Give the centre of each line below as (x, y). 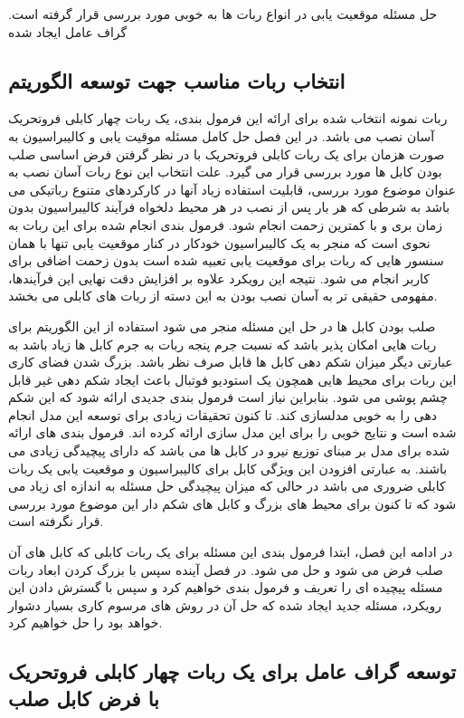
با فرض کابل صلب (84, 698)
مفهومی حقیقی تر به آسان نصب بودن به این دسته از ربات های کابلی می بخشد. (223, 296)
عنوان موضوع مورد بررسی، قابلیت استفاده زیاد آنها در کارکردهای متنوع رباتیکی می (232, 189)
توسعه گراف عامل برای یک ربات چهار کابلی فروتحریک (232, 671)
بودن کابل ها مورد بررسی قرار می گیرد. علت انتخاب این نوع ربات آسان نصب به (225, 172)
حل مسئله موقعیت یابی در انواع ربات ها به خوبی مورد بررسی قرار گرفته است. (223, 14)
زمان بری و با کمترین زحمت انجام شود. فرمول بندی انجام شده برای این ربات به (225, 224)
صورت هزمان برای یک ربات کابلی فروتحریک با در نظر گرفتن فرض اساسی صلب (227, 153)
